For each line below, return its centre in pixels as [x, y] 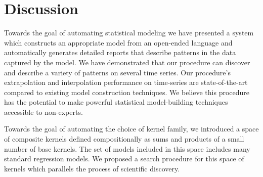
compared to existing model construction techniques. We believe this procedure [127, 92]
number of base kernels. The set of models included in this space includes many [127, 148]
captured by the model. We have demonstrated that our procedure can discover [127, 62]
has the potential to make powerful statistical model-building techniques [116, 102]
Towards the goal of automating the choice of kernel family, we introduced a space [131, 129]
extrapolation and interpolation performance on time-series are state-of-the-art [126, 82]
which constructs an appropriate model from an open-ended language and [118, 42]
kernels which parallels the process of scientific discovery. [92, 168]
